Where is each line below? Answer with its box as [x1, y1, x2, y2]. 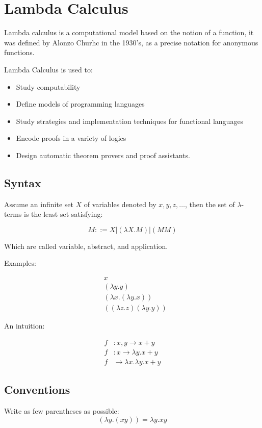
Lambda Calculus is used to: [4, 64, 93, 74]
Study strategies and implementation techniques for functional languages [16, 115, 244, 126]
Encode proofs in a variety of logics [16, 133, 126, 143]
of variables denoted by [84, 198, 156, 209]
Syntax [4, 174, 41, 190]
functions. [4, 47, 35, 58]
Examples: [4, 258, 36, 268]
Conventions [4, 382, 70, 397]
